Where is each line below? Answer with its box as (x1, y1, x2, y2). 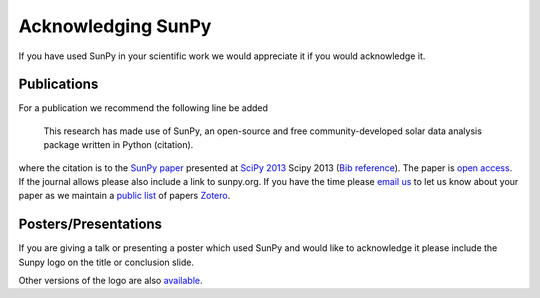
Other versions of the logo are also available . (18, 275, 204, 287)
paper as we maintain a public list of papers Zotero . (18, 190, 231, 202)
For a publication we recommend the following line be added (18, 102, 269, 114)
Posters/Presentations (18, 216, 163, 233)
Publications (18, 76, 99, 93)
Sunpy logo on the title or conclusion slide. (18, 256, 195, 268)
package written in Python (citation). (43, 139, 194, 151)
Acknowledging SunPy (18, 15, 212, 37)
